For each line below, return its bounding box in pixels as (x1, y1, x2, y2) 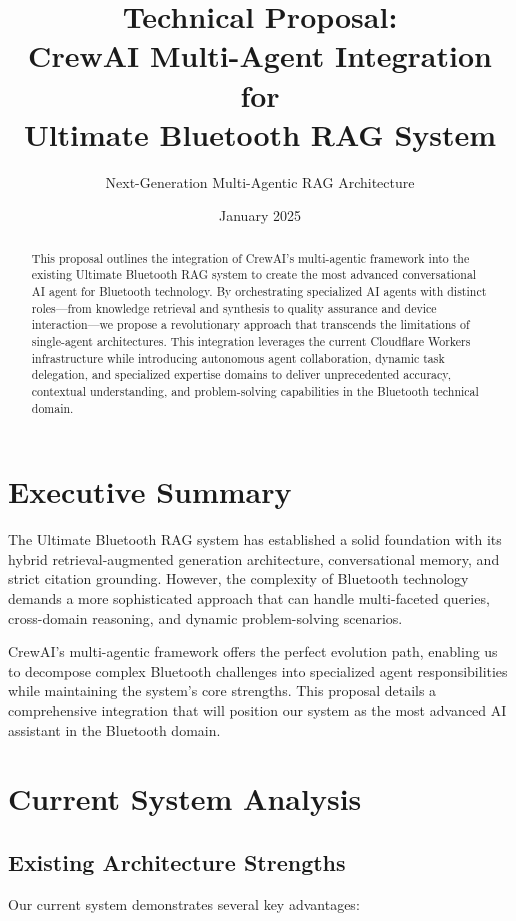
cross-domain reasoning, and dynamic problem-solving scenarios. (8, 607, 403, 628)
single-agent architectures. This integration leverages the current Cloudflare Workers (31, 332, 471, 349)
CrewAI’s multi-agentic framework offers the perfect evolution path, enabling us (8, 641, 498, 662)
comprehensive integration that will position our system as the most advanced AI (8, 699, 507, 720)
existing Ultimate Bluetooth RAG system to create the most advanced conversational (31, 266, 477, 283)
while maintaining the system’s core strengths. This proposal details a (8, 680, 437, 701)
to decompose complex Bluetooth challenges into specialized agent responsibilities (8, 660, 508, 681)
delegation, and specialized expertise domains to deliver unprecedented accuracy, (31, 366, 451, 383)
